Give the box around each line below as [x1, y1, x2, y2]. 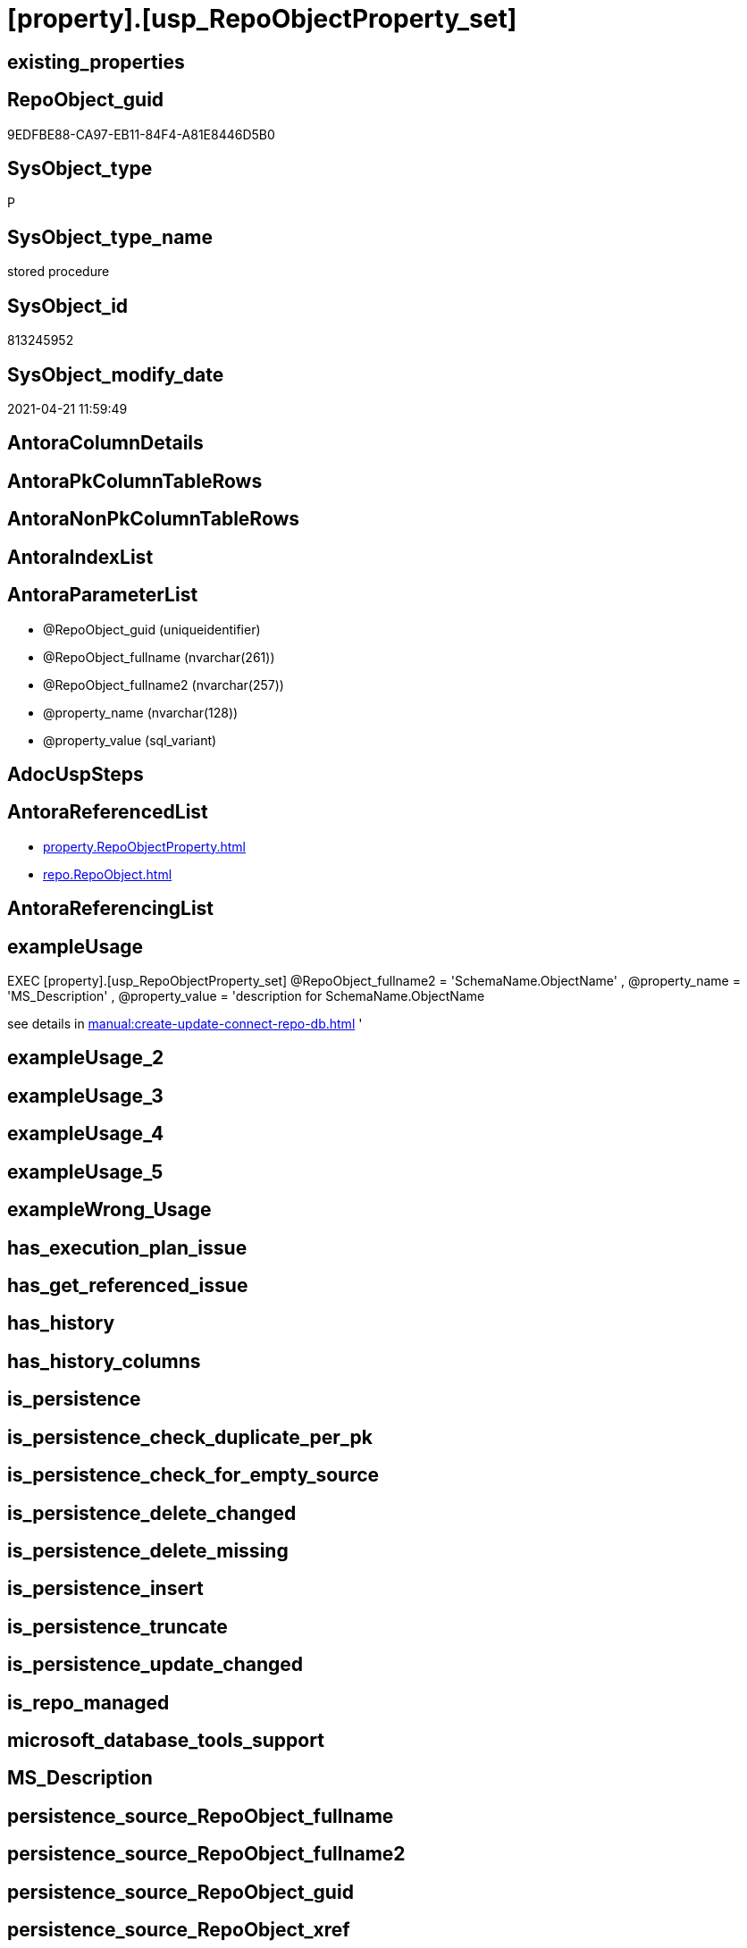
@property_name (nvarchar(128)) [43, 704, 239, 720]
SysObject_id [7, 294, 129, 317]
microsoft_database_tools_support [7, 1729, 324, 1752]
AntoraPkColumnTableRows [7, 469, 263, 492]
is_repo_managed [7, 1691, 170, 1714]
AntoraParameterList [7, 584, 198, 607]
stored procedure [7, 264, 110, 280]
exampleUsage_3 [7, 1084, 164, 1107]
